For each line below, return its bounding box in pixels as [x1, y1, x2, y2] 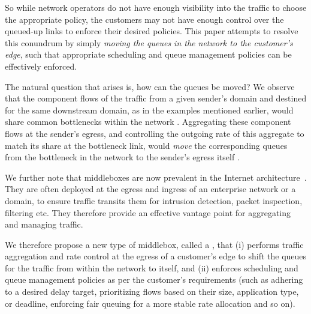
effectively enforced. [5, 59, 77, 72]
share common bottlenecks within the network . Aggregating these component [5, 115, 291, 128]
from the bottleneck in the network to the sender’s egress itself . [5, 151, 240, 163]
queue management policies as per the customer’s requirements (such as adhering [5, 273, 303, 286]
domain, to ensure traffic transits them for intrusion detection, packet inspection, [5, 194, 303, 207]
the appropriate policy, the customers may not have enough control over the [5, 13, 284, 25]
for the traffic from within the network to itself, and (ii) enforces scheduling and [5, 261, 298, 274]
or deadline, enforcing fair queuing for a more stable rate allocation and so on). [5, 297, 295, 309]
